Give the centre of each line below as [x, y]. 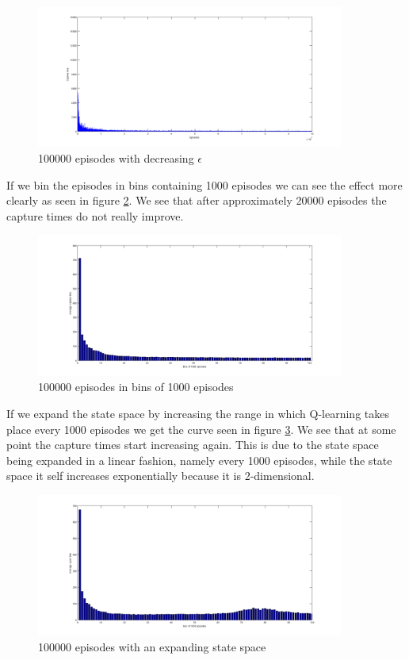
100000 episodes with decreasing [116, 157]
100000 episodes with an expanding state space [152, 646]
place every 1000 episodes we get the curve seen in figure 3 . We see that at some [201, 429]
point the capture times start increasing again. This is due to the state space [193, 445]
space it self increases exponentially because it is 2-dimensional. [161, 476]
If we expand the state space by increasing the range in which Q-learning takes [198, 413]
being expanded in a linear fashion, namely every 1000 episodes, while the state [199, 460]
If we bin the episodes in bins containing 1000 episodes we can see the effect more [204, 184]
